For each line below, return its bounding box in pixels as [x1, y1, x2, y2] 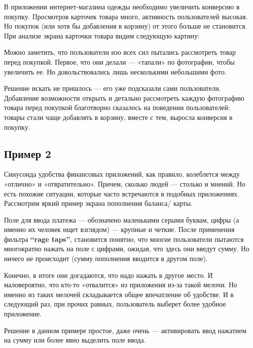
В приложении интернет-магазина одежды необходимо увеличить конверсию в [4, 1, 240, 11]
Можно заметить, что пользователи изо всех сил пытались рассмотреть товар [4, 47, 236, 57]
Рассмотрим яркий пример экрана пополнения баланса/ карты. [4, 198, 193, 208]
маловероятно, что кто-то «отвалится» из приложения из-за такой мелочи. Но [4, 279, 237, 290]
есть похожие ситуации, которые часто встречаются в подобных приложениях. [4, 188, 239, 198]
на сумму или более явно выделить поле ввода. [4, 335, 146, 345]
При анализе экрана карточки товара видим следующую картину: [4, 30, 200, 40]
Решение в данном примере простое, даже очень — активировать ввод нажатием [4, 325, 247, 335]
